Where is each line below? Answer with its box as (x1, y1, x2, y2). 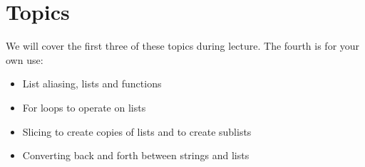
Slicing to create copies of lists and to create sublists (22, 124, 252, 139)
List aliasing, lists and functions (22, 76, 162, 91)
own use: (6, 52, 43, 67)
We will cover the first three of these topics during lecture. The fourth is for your (6, 38, 360, 53)
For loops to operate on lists (22, 99, 146, 114)
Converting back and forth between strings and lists (22, 148, 250, 163)
